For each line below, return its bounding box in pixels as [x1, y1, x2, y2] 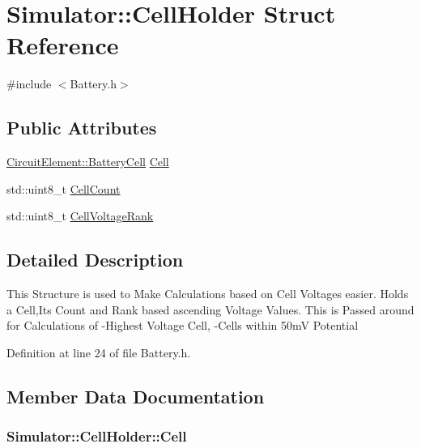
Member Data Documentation [6, 383, 265, 408]
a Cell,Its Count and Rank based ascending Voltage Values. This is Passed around [6, 301, 415, 318]
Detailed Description [6, 247, 184, 272]
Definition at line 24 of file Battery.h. [6, 343, 191, 361]
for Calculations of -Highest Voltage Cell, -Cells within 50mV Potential [6, 317, 359, 334]
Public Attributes [6, 115, 157, 140]
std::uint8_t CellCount [6, 180, 121, 197]
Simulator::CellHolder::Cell [6, 426, 187, 446]
